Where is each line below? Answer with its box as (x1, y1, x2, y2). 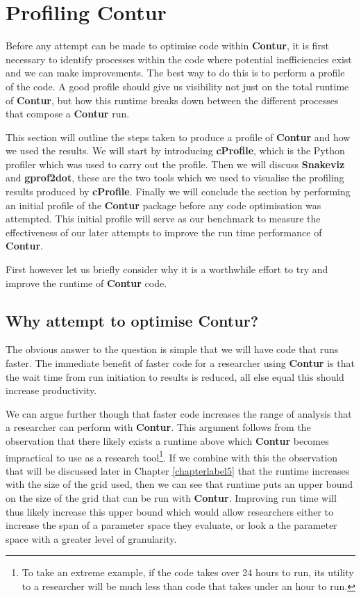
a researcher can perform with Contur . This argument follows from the (6, 420, 311, 434)
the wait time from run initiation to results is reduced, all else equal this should (6, 369, 344, 384)
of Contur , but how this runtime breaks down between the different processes (6, 92, 339, 107)
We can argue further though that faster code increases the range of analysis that (6, 406, 352, 420)
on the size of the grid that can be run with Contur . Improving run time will (6, 491, 337, 505)
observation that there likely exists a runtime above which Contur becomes (6, 433, 329, 448)
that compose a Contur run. (6, 106, 130, 121)
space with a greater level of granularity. (6, 531, 177, 546)
